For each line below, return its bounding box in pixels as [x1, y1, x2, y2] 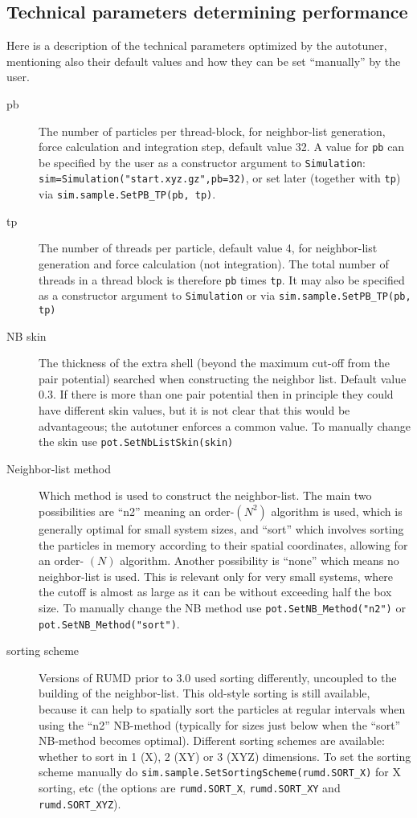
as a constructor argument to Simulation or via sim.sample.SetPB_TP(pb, [39, 287, 411, 304]
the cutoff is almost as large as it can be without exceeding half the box [39, 583, 392, 600]
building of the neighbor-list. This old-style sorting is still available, [39, 685, 370, 701]
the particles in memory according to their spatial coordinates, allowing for [39, 536, 408, 553]
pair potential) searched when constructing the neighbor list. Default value [39, 370, 407, 387]
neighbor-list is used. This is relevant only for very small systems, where [39, 567, 394, 584]
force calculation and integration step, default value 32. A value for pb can [39, 138, 405, 155]
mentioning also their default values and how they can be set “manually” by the [6, 52, 401, 69]
